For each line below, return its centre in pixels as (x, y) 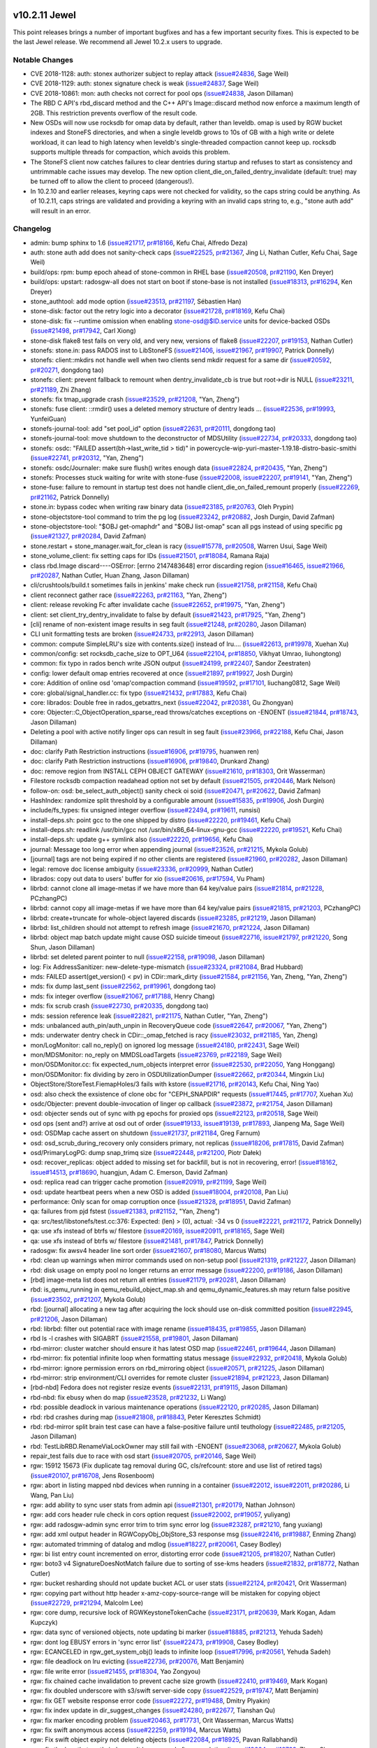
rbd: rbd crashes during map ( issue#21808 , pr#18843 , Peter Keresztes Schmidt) (146, 1417)
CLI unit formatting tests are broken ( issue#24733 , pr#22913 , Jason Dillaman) (142, 634)
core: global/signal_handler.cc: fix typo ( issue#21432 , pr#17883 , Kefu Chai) (139, 693)
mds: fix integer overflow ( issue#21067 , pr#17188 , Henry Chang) (123, 996)
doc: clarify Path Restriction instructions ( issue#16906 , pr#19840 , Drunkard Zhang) (150, 761)
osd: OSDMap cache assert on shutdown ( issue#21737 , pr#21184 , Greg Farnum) (146, 1133)
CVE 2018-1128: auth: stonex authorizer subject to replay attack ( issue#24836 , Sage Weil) (160, 74)
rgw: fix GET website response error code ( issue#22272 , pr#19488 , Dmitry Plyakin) (150, 1700)
